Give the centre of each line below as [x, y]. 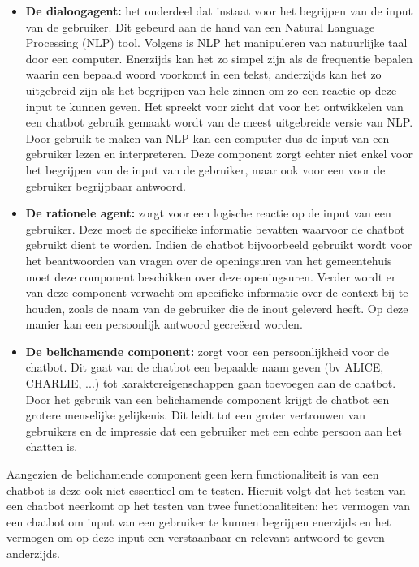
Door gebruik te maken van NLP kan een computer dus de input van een [207, 137]
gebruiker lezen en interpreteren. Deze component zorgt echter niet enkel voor [219, 154]
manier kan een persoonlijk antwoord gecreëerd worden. [164, 324]
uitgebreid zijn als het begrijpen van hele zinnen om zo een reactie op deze [211, 90]
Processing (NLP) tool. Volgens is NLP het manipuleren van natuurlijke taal [216, 43]
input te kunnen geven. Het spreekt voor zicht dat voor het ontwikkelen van [214, 106]
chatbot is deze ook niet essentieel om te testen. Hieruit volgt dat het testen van [206, 490]
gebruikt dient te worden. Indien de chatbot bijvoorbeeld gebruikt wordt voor [219, 245]
